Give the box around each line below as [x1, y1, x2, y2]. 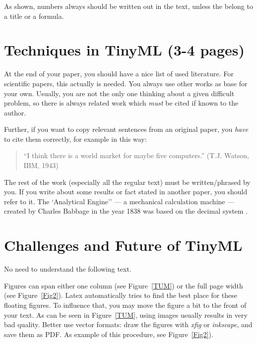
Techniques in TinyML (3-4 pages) [4, 40, 245, 60]
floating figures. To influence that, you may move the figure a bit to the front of [4, 299, 247, 310]
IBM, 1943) [23, 160, 59, 171]
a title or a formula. [4, 10, 64, 21]
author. [4, 107, 26, 117]
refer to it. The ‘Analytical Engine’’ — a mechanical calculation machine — [4, 196, 235, 206]
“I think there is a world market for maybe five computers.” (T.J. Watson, [23, 150, 249, 161]
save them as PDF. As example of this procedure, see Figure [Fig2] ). [4, 329, 213, 339]
